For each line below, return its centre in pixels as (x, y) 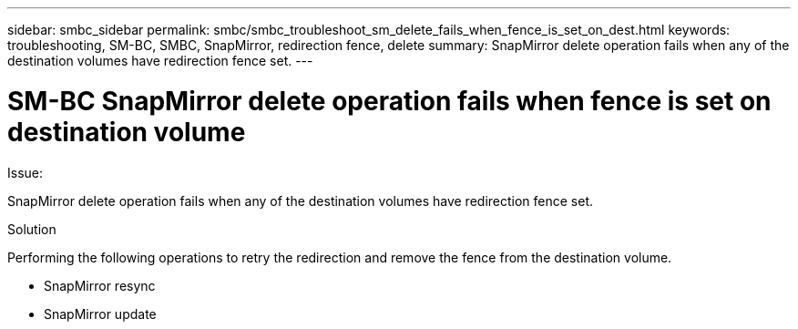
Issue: (26, 172)
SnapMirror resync (100, 285)
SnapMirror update (100, 314)
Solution (32, 229)
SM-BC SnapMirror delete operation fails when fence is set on (389, 101)
